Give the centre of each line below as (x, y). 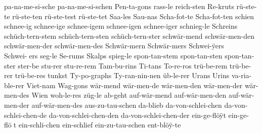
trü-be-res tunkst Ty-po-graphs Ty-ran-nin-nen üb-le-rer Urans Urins (122, 75)
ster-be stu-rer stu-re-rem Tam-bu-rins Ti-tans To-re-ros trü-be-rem (123, 65)
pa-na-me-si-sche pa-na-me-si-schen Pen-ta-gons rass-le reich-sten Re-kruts (119, 6)
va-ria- (242, 75)
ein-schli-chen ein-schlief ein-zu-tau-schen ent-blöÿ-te (100, 125)
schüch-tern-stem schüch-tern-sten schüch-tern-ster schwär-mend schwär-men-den (129, 36)
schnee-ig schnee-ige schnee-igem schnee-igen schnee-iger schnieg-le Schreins (121, 26)
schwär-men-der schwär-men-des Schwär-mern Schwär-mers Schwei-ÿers (114, 46)
